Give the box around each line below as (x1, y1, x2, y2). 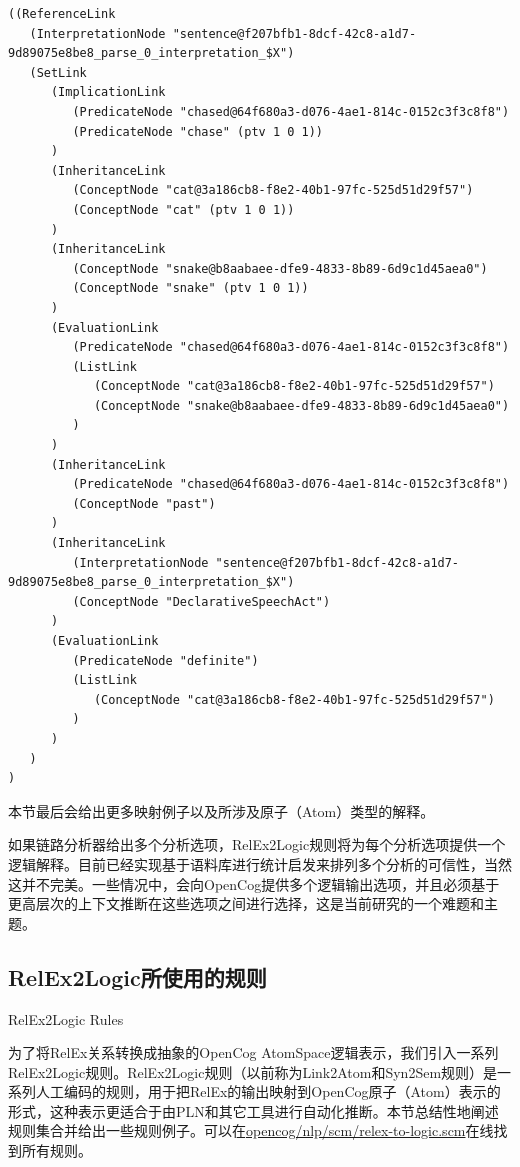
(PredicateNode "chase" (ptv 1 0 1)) (72, 124, 323, 139)
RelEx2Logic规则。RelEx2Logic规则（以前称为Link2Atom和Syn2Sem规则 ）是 (8, 1061, 498, 1082)
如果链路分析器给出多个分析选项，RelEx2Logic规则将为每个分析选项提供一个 (8, 834, 506, 855)
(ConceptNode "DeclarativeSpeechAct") (72, 594, 331, 609)
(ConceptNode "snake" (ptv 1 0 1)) (72, 281, 309, 296)
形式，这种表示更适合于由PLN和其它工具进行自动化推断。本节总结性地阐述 (8, 1100, 499, 1121)
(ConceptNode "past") (72, 496, 216, 511)
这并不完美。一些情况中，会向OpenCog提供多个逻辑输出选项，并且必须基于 (8, 873, 500, 894)
